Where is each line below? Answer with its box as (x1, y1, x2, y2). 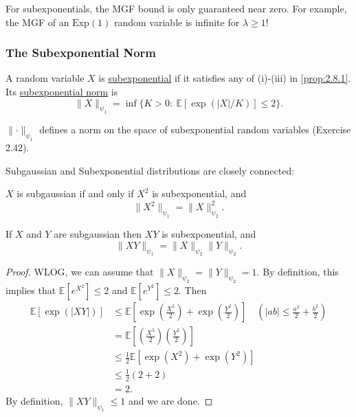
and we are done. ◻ (128, 393, 213, 407)
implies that (5, 283, 56, 297)
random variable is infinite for (113, 14, 240, 29)
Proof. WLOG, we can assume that (5, 264, 154, 279)
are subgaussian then (54, 227, 142, 241)
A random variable (5, 71, 85, 85)
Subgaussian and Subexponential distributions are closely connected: (5, 163, 295, 177)
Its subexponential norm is (5, 84, 118, 98)
